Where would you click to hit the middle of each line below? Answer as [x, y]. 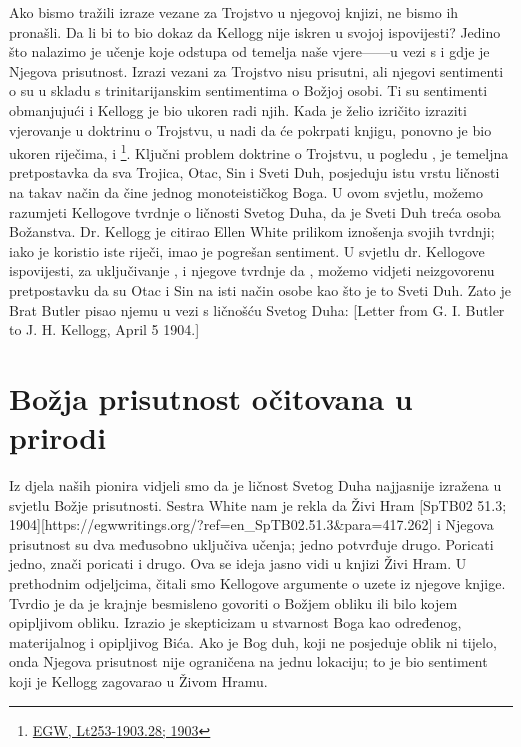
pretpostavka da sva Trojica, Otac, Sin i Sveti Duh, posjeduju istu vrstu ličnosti [254, 172]
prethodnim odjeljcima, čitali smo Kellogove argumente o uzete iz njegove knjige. [257, 583]
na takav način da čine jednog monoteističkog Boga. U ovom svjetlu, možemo [246, 192]
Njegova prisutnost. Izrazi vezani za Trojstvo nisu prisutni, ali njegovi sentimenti [256, 70]
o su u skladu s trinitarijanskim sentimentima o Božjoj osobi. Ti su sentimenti [248, 90]
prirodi [58, 437]
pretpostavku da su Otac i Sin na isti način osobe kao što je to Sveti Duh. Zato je [260, 289]
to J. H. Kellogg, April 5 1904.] [104, 329]
